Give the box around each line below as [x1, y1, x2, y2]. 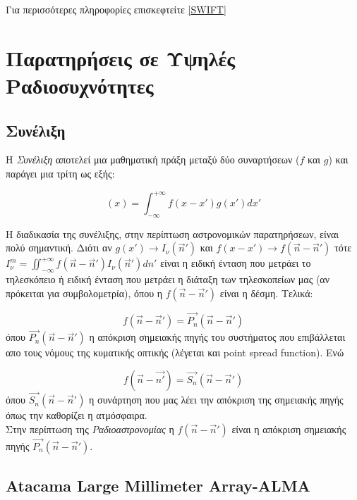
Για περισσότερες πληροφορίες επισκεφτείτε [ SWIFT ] [6, 2, 226, 16]
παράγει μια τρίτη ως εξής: [6, 165, 115, 180]
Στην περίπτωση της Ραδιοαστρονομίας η [6, 421, 174, 436]
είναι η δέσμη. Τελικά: [219, 285, 313, 300]
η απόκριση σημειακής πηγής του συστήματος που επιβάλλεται [89, 330, 346, 344]
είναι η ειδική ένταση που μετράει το [160, 256, 311, 270]
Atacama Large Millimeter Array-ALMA [6, 475, 310, 496]
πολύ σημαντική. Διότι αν [6, 240, 112, 255]
